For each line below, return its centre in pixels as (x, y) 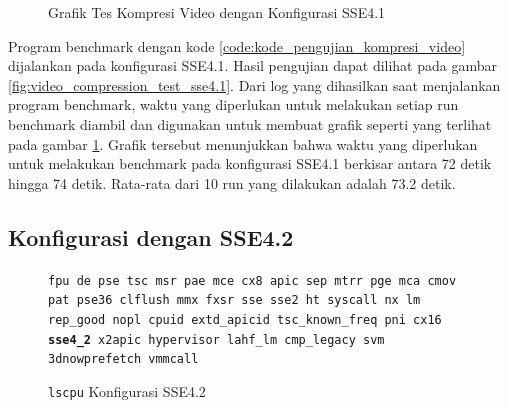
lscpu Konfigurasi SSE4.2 (127, 390)
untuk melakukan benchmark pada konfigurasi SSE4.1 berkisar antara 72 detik (250, 163)
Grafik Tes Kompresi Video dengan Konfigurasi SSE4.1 (217, 12)
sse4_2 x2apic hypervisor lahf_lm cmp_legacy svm (216, 339)
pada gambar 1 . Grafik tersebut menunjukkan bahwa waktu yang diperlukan (243, 143)
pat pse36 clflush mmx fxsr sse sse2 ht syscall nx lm (234, 300)
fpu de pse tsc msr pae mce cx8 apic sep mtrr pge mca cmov (252, 280)
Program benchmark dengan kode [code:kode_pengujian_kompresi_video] (237, 45)
